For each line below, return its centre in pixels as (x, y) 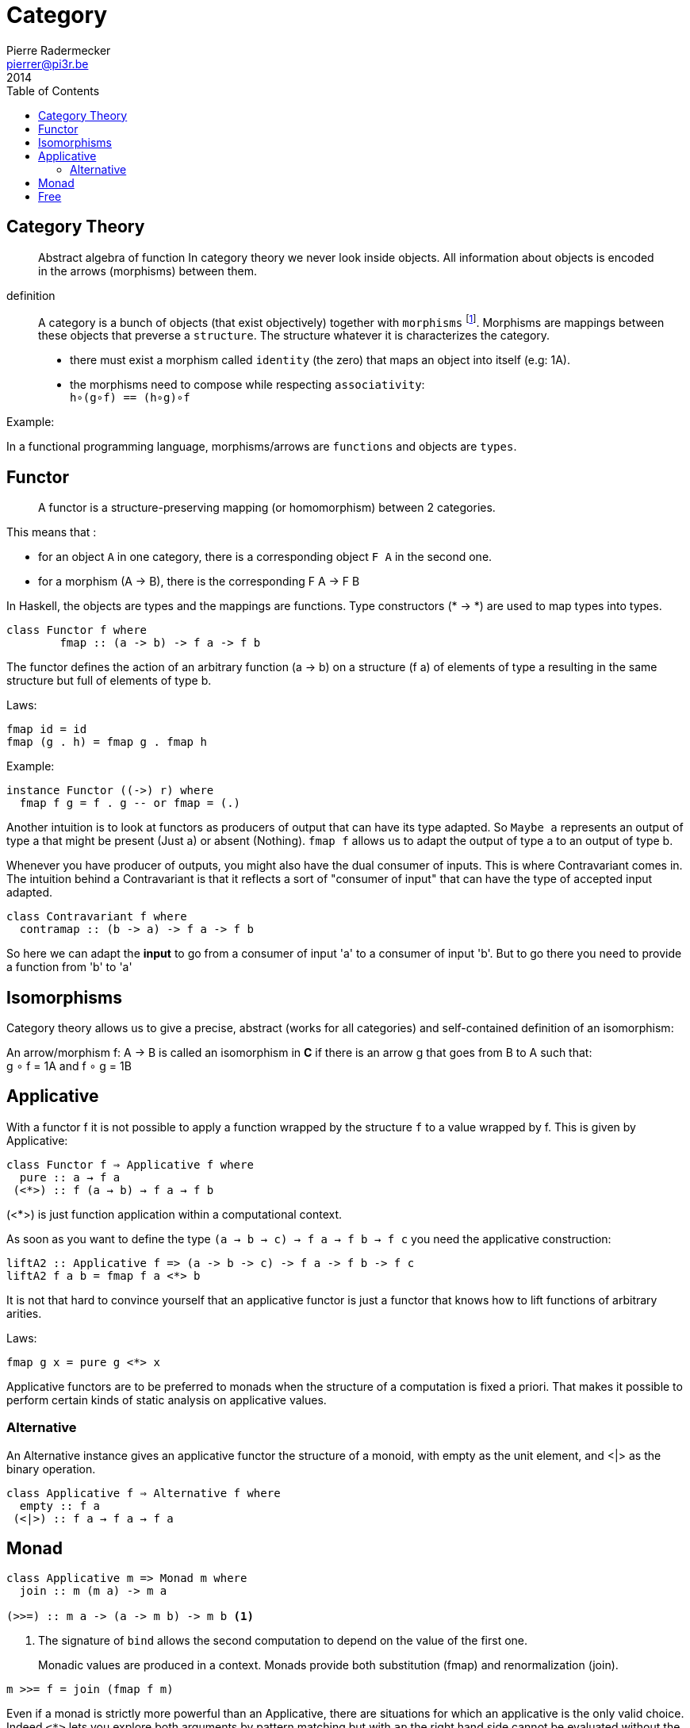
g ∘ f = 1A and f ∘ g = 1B (69, 1066)
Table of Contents (53, 90)
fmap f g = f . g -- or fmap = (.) (130, 803)
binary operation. (51, 1469)
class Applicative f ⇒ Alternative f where (144, 1493)
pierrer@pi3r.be (48, 63)
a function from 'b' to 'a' (69, 967)
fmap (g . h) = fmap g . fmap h (107, 742)
